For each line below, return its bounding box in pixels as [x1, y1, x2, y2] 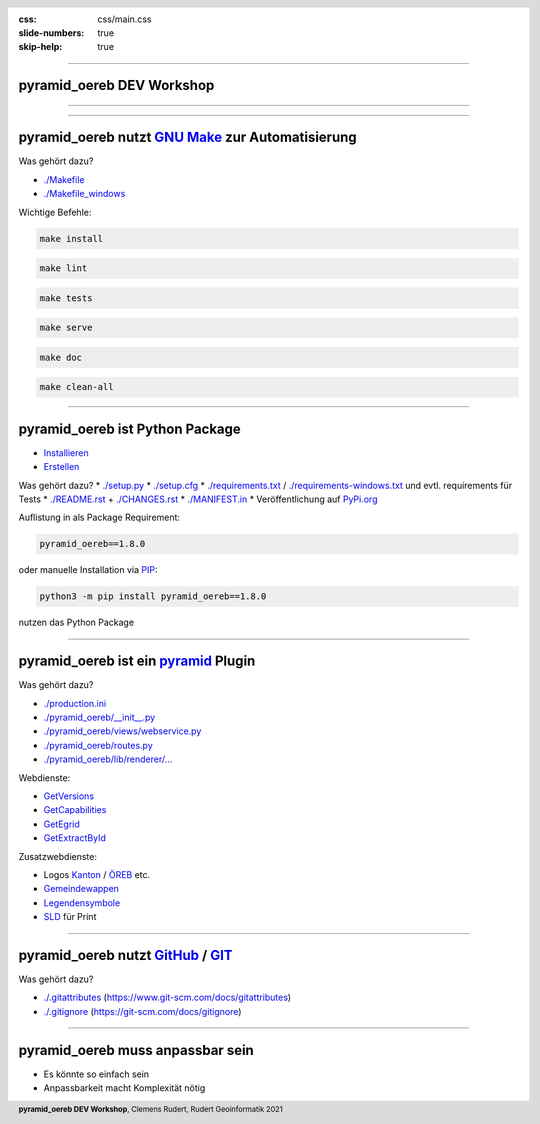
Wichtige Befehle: [18, 206, 92, 218]
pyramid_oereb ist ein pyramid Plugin [18, 653, 256, 670]
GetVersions [43, 790, 95, 802]
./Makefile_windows [43, 188, 126, 200]
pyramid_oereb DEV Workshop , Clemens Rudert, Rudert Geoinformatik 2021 [18, 1105, 284, 1115]
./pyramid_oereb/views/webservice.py [43, 725, 202, 737]
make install [39, 233, 104, 244]
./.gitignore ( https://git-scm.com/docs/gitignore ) [43, 1005, 242, 1017]
